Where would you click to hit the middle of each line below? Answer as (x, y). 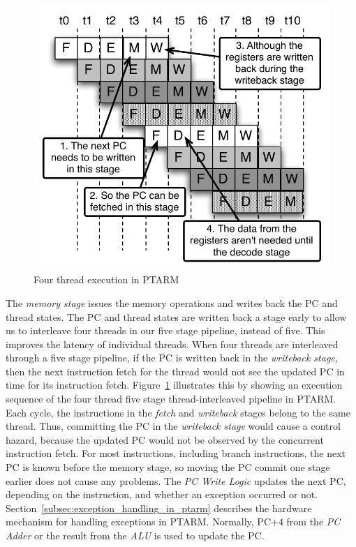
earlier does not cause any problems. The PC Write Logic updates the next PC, (176, 480)
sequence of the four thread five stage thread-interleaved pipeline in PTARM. (171, 399)
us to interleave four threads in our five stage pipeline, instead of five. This (165, 330)
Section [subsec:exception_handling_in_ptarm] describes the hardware (159, 508)
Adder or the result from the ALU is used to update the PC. (135, 535)
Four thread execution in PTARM (106, 279)
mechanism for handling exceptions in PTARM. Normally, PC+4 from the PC (173, 522)
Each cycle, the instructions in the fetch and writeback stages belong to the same (178, 412)
